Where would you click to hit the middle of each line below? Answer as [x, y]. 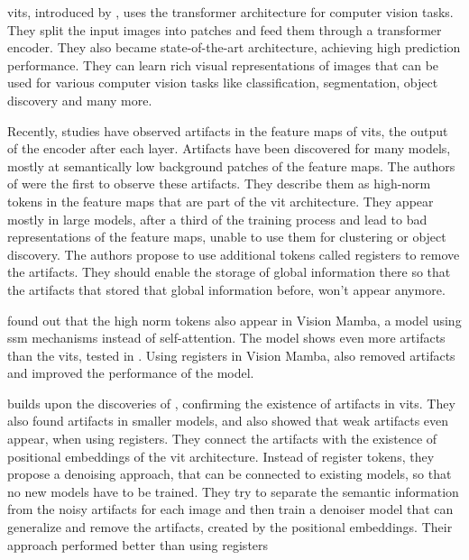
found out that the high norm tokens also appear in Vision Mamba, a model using [234, 320]
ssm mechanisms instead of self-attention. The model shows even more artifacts [226, 338]
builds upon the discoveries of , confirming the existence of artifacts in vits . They [231, 403]
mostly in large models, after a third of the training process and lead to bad [217, 219]
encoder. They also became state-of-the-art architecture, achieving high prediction [234, 47]
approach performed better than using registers [138, 544]
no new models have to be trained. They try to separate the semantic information [233, 491]
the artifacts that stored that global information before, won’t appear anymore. [226, 289]
